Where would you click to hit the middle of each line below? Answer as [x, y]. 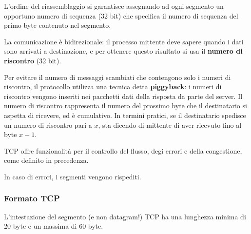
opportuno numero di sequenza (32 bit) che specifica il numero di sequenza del [121, 15]
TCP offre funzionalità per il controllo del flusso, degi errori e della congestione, [123, 150]
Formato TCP [32, 198]
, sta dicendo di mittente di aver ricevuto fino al [170, 125]
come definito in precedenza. [46, 160]
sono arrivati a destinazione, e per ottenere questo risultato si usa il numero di [123, 51]
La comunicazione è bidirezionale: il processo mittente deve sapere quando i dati [124, 41]
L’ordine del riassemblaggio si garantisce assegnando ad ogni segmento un [114, 6]
